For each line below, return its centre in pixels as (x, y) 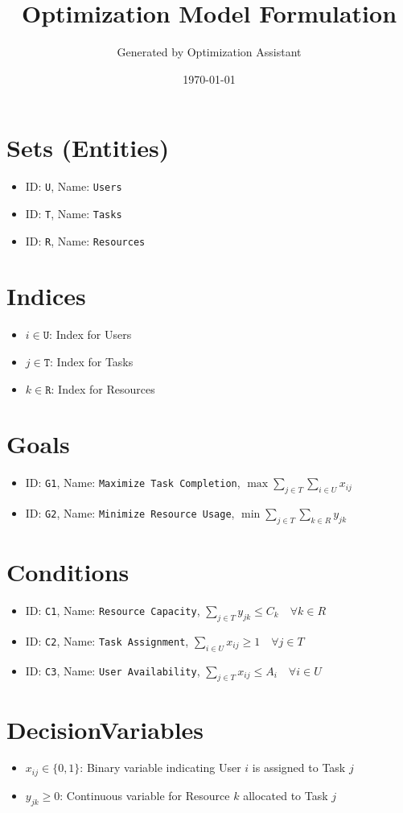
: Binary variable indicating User (160, 768)
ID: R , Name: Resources (85, 240)
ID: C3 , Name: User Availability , (113, 670)
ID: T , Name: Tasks (74, 213)
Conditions (68, 572)
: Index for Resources (103, 388)
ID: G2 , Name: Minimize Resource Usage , (130, 513)
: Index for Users (90, 334)
